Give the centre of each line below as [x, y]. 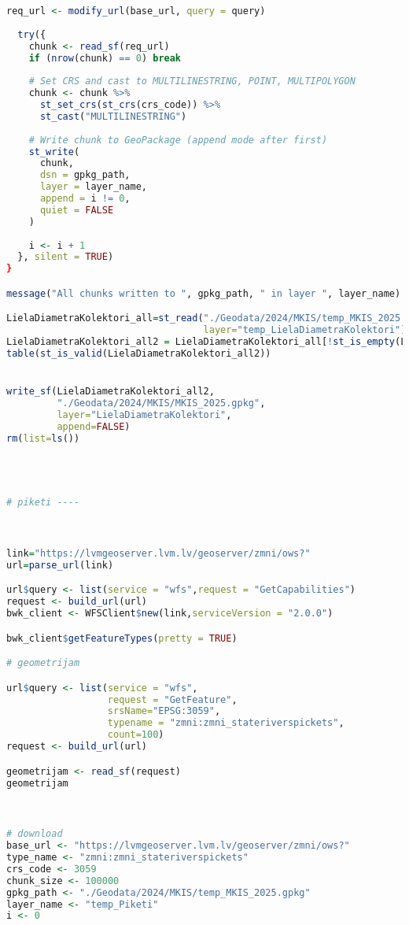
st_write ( [54, 152]
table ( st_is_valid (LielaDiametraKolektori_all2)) [139, 353]
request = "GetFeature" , [172, 699]
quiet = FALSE [77, 210]
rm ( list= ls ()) [43, 438]
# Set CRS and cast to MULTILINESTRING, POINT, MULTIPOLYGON [192, 81]
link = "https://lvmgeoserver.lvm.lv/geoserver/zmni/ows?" [158, 553]
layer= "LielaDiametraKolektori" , [144, 414]
